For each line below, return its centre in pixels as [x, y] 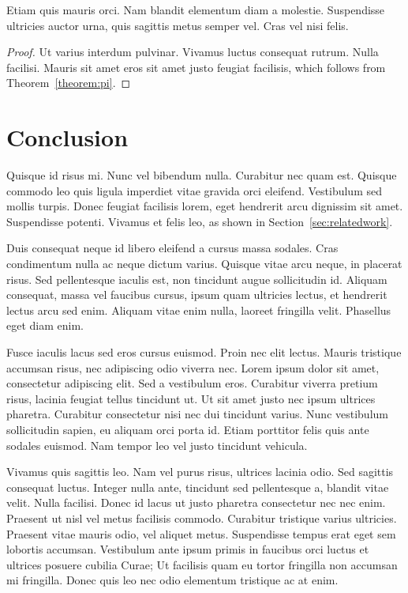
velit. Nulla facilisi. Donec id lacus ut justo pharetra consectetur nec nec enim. [196, 502]
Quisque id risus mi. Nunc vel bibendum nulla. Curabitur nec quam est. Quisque [202, 175]
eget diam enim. [45, 325]
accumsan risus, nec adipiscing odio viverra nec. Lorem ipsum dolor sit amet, [193, 367]
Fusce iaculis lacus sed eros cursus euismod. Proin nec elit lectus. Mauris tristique [204, 352]
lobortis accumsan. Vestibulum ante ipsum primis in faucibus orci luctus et [188, 549]
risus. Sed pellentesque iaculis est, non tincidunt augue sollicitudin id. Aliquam [197, 279]
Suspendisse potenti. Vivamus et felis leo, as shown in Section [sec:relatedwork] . [200, 221]
